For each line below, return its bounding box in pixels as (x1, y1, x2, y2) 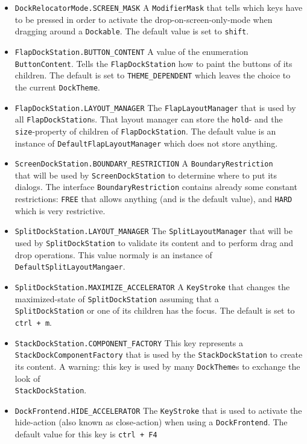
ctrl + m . (14, 316, 52, 328)
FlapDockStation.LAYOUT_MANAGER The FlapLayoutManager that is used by (14, 101, 296, 113)
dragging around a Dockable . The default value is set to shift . (14, 25, 249, 37)
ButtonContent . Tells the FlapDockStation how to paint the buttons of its (14, 57, 293, 69)
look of (14, 372, 40, 384)
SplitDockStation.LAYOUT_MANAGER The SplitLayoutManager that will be (14, 224, 293, 237)
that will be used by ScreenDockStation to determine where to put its (14, 168, 277, 181)
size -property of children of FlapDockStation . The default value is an (14, 124, 276, 137)
